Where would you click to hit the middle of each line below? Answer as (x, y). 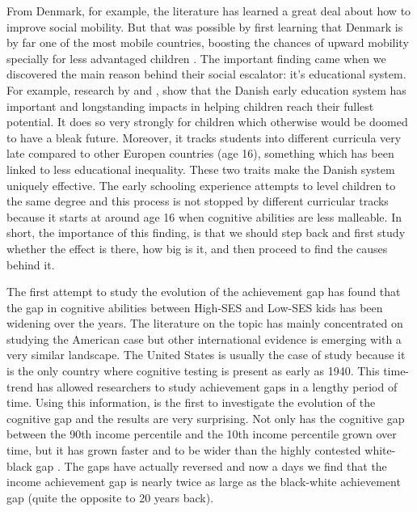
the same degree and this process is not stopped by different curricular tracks (198, 201)
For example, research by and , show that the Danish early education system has (206, 89)
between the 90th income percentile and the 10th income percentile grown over (202, 434)
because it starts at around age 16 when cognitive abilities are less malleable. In (204, 216)
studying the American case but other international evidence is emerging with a (204, 339)
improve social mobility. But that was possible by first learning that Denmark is (205, 26)
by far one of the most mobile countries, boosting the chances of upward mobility (208, 42)
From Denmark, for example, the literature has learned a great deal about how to (209, 11)
